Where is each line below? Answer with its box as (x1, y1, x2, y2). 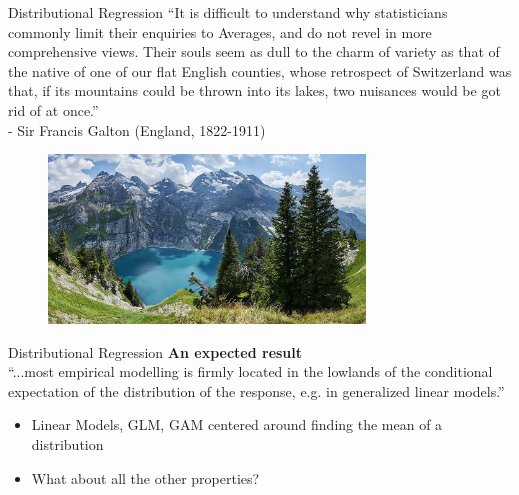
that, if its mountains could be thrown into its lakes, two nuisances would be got (8, 80, 501, 101)
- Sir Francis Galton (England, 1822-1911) (8, 119, 266, 140)
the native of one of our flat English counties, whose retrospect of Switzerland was (8, 60, 512, 81)
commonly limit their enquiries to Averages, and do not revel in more (8, 21, 432, 42)
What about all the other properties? (31, 467, 260, 488)
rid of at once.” (8, 99, 99, 120)
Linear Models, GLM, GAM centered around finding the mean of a (31, 414, 443, 435)
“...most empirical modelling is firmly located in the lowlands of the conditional (8, 361, 493, 382)
